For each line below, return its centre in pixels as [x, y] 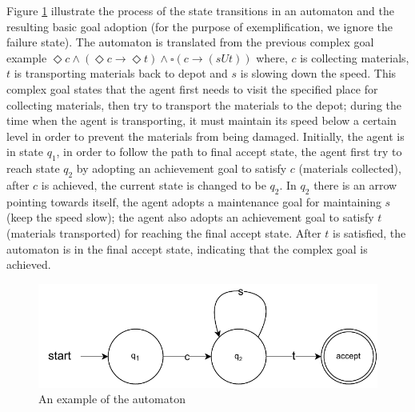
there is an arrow [355, 184]
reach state [33, 168]
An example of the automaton [112, 399]
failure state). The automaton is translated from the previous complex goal [190, 42]
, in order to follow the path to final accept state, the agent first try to [229, 152]
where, [272, 57]
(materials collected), [350, 168]
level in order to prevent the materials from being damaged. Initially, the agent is [206, 136]
